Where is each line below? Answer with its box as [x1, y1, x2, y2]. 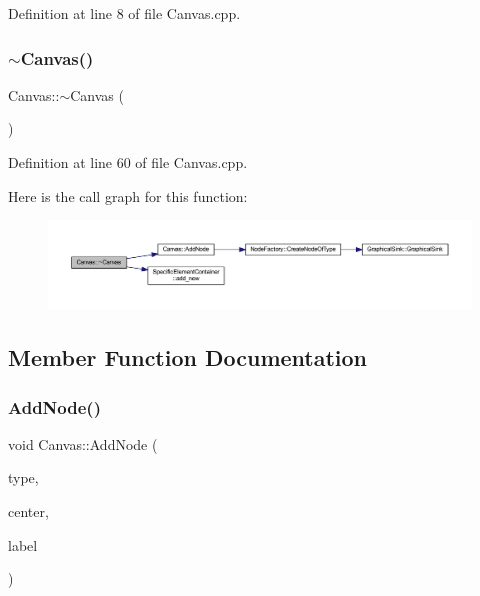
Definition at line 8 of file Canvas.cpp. [8, 3, 241, 23]
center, [8, 500, 49, 521]
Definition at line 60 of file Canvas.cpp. [8, 152, 248, 172]
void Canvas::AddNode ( [8, 433, 158, 454]
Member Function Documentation [8, 342, 368, 373]
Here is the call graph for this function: [8, 185, 248, 206]
